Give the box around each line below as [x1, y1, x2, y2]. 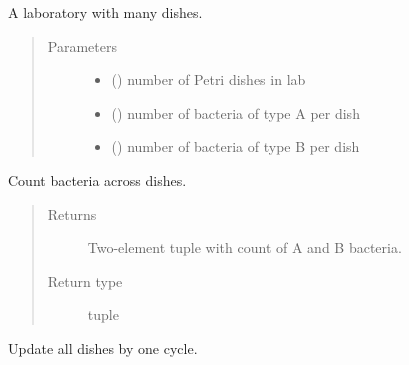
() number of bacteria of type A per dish [111, 102, 360, 123]
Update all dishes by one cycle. [8, 337, 198, 358]
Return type [47, 270, 123, 291]
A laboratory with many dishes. [8, 2, 203, 22]
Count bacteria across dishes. [8, 169, 187, 190]
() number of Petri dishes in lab [111, 69, 306, 90]
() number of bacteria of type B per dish [111, 136, 360, 157]
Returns [47, 203, 97, 224]
